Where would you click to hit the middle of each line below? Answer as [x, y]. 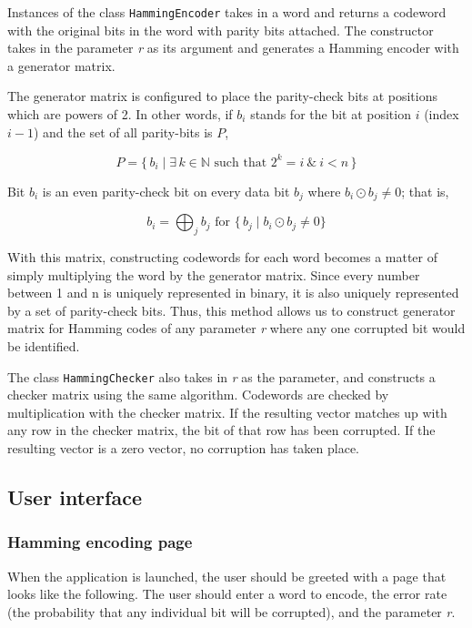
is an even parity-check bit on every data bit [166, 191]
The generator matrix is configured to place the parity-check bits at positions [222, 96]
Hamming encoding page [100, 542]
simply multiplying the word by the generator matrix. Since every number [214, 274]
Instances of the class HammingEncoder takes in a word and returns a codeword [227, 12]
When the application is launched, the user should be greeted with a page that [227, 576]
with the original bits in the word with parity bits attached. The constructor [221, 30]
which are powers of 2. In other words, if [120, 114]
